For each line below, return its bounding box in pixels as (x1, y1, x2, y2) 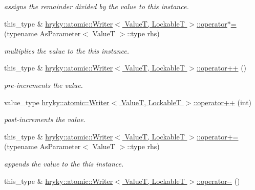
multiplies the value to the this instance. (4, 45, 130, 56)
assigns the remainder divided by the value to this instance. (4, 1, 189, 11)
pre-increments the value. (4, 79, 83, 90)
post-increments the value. (4, 114, 86, 125)
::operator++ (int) (193, 97, 252, 107)
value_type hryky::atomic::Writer (4, 97, 110, 107)
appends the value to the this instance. (4, 158, 124, 169)
